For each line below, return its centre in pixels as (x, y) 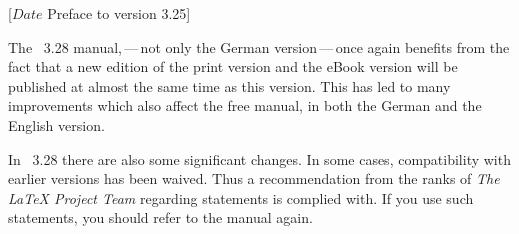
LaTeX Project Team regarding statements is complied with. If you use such (241, 197)
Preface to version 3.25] (119, 13)
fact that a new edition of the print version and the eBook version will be (233, 66)
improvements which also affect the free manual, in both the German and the (245, 105)
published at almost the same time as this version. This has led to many (229, 85)
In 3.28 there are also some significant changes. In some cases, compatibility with (259, 158)
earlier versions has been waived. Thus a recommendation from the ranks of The (254, 178)
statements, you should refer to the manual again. (160, 217)
